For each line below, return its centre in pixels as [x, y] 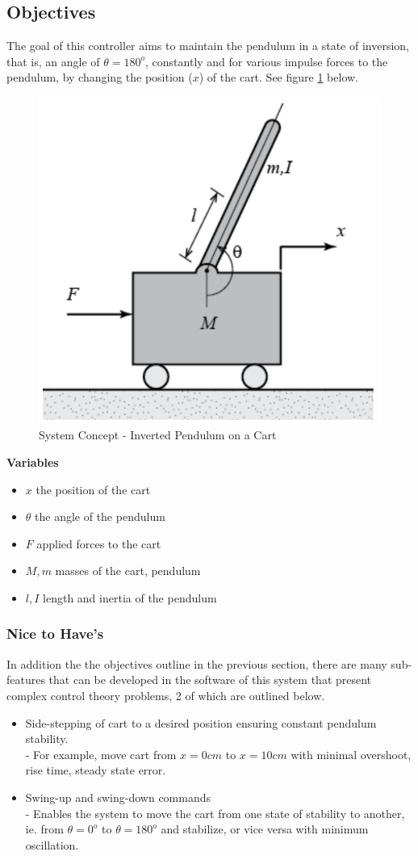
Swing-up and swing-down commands [118, 797]
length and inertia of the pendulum [130, 597]
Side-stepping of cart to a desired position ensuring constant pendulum [201, 722]
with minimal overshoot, [351, 754]
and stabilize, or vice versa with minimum [265, 829]
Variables [33, 462]
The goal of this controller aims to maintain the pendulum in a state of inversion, [208, 46]
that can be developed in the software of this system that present [210, 680]
